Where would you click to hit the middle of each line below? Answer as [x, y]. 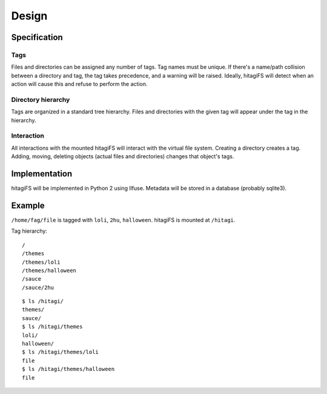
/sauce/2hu [38, 287]
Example [28, 205]
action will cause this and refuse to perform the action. [79, 84]
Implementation [42, 174]
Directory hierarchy [41, 99]
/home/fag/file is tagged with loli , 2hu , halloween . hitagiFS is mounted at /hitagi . [123, 220]
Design [29, 16]
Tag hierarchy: [29, 231]
